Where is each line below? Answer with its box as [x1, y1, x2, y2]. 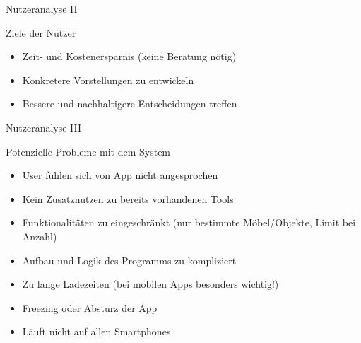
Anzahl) [22, 228, 57, 243]
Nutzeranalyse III [6, 120, 82, 134]
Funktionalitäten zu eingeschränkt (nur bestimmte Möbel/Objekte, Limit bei [22, 215, 356, 230]
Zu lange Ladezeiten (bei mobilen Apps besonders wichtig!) [22, 277, 279, 291]
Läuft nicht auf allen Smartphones [22, 324, 171, 339]
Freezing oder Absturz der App [22, 300, 158, 315]
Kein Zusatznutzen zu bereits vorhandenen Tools [22, 191, 234, 206]
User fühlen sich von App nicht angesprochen [22, 168, 218, 182]
